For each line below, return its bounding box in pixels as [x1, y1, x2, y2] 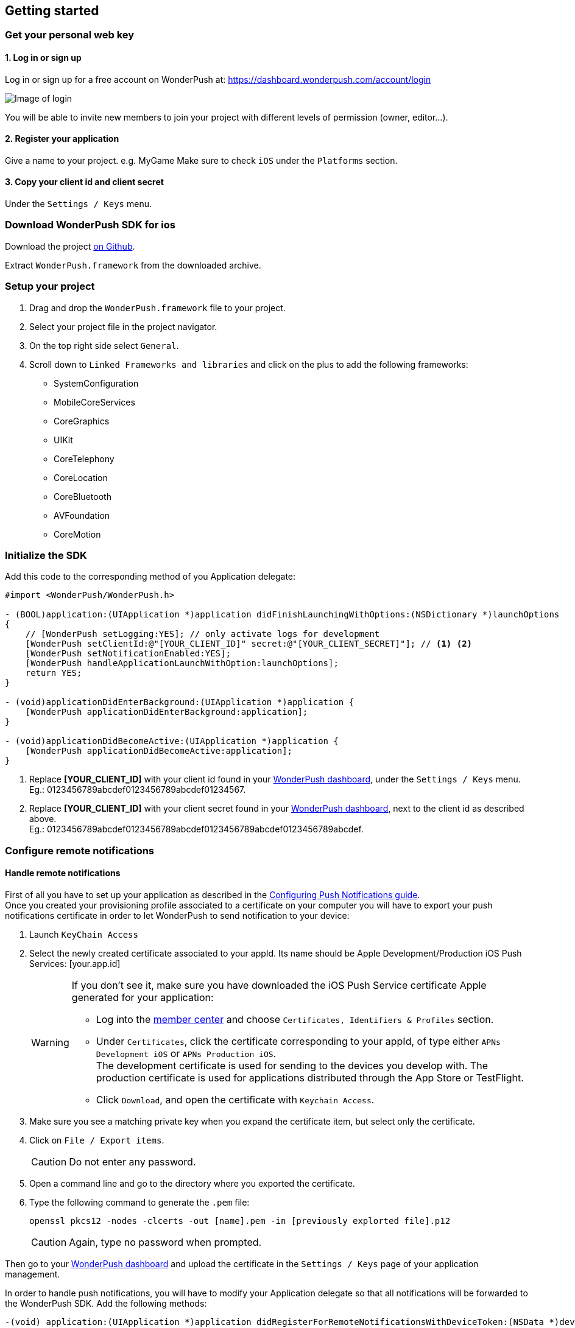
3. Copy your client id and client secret [5, 177, 164, 188]
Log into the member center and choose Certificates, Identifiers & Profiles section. [96, 1013, 494, 1025]
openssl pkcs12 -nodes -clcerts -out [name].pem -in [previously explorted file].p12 [29, 1215, 451, 1226]
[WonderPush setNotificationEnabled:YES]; [25, 648, 231, 659]
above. [29, 813, 57, 824]
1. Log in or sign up [5, 52, 82, 63]
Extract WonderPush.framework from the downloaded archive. [5, 259, 261, 270]
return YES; [25, 668, 82, 678]
